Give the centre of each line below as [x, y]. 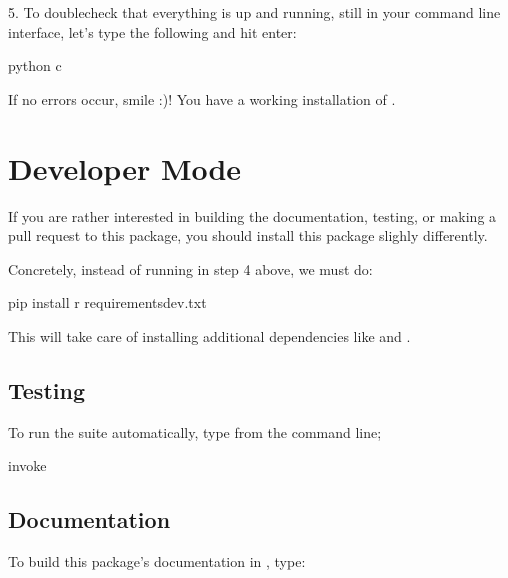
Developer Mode [125, 167]
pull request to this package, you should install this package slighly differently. [248, 235]
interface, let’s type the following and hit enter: [152, 31]
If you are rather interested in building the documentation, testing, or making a [252, 215]
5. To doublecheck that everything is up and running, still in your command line [254, 12]
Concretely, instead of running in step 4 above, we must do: [190, 268]
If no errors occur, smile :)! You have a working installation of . [202, 98]
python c [35, 65]
